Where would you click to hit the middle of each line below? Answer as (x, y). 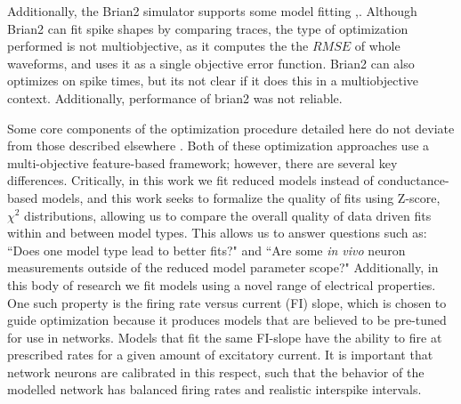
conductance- (413, 180)
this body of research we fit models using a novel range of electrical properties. (222, 284)
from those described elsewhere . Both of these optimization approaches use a (218, 145)
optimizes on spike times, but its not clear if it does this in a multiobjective (213, 81)
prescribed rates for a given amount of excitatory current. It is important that (220, 355)
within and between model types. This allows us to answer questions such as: (217, 233)
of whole (377, 46)
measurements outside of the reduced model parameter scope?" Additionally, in (223, 267)
